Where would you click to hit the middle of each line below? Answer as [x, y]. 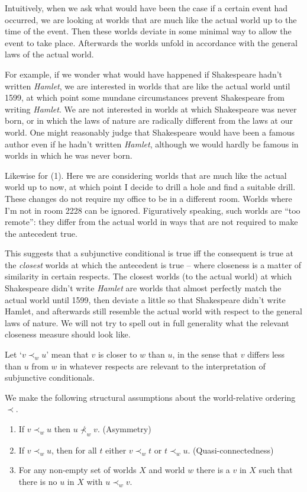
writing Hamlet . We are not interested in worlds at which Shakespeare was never [151, 109]
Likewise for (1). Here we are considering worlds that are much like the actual [146, 175]
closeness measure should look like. [68, 334]
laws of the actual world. [49, 54]
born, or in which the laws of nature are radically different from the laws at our [149, 120]
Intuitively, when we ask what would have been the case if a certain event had [146, 8]
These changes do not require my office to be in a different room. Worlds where [148, 198]
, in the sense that [205, 354]
